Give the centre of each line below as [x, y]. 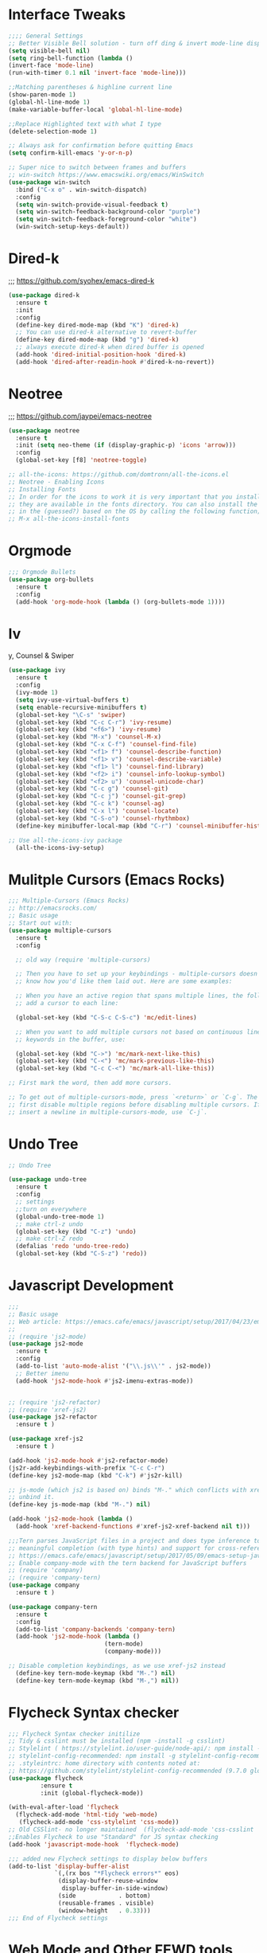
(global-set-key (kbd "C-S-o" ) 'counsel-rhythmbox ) [103, 818]
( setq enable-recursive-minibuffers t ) [81, 707]
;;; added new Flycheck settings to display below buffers [108, 1859]
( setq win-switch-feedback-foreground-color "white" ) [106, 219]
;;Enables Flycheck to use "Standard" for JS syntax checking [113, 1837]
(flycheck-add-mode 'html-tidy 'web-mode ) [87, 1815]
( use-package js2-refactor [53, 1417]
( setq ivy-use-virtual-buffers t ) [72, 700]
